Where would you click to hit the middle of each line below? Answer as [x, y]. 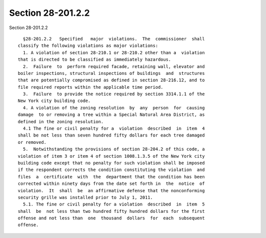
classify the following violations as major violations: [88, 46]
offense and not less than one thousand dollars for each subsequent [111, 218]
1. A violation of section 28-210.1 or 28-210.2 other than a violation [114, 52]
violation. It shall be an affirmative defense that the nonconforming [111, 190]
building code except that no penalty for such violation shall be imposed [111, 163]
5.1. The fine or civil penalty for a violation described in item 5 [114, 204]
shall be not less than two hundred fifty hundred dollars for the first [111, 211]
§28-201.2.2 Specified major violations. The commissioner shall [114, 39]
